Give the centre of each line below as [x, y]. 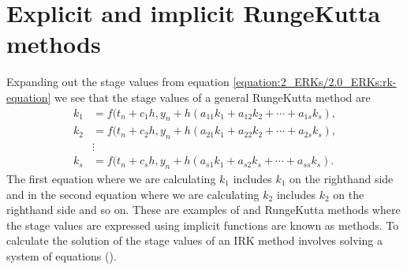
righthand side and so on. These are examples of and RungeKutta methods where [203, 210]
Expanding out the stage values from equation [118, 82]
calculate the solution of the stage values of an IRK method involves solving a [194, 240]
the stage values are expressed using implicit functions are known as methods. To [203, 225]
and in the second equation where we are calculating [133, 194]
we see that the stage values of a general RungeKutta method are [213, 97]
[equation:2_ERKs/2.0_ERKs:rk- [315, 82]
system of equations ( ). [62, 255]
